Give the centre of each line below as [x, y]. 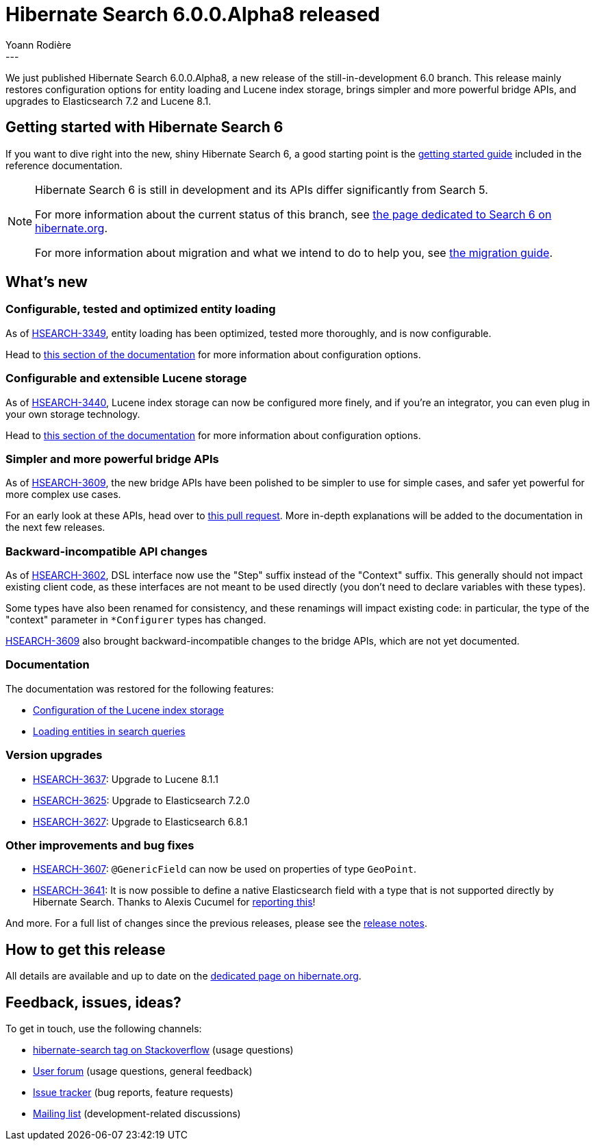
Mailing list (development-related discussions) [137, 1113]
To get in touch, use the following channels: [104, 1029]
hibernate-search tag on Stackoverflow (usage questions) [163, 1050]
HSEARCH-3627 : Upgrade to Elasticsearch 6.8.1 [140, 821]
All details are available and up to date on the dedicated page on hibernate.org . [183, 976]
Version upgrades [54, 755]
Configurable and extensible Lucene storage [126, 378]
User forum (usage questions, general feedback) [143, 1071]
